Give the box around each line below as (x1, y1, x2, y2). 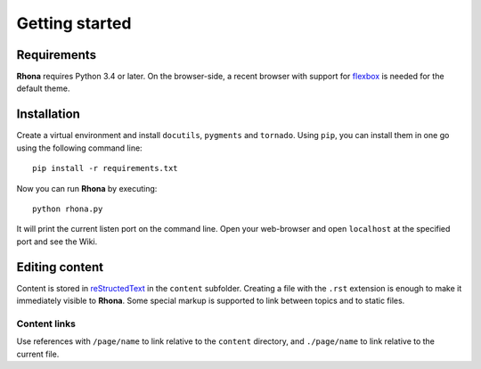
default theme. (16, 83, 70, 94)
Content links (16, 317, 76, 330)
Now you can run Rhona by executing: (16, 183, 158, 193)
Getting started (16, 13, 132, 33)
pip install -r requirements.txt (32, 163, 178, 174)
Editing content (16, 259, 104, 275)
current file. (16, 348, 60, 359)
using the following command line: (16, 143, 143, 153)
